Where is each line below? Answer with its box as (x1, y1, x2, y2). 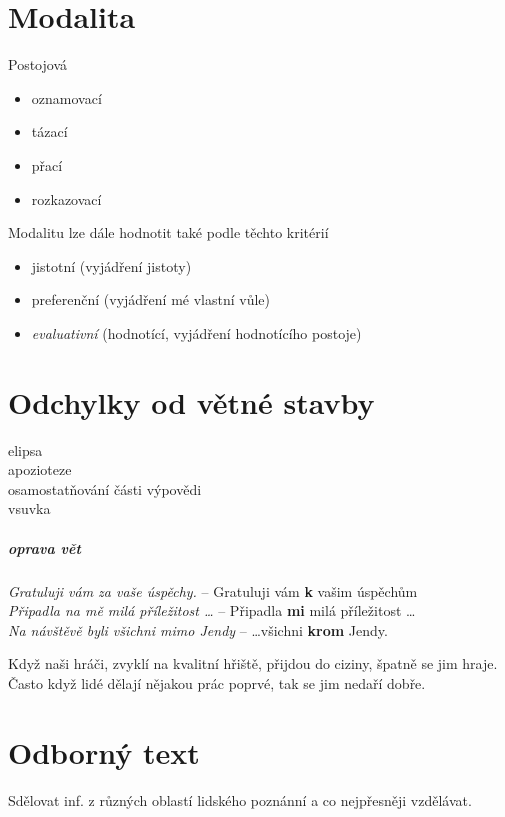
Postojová (8, 54, 67, 75)
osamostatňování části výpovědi (8, 478, 202, 499)
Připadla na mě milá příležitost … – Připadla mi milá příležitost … (8, 600, 416, 621)
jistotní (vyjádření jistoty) (31, 255, 192, 276)
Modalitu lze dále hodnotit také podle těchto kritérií (8, 222, 329, 243)
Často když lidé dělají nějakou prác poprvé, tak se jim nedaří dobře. (8, 672, 426, 693)
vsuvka (8, 498, 51, 519)
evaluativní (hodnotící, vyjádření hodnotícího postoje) (31, 322, 362, 343)
